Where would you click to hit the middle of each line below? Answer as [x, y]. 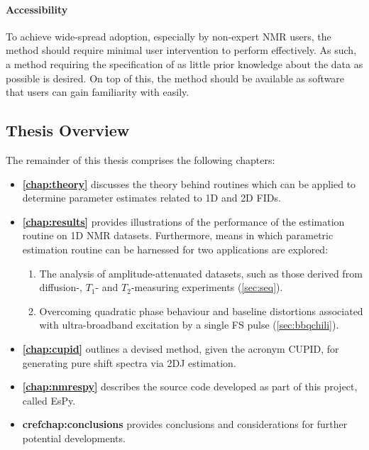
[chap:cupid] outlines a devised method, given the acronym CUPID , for [181, 348]
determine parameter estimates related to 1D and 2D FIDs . [152, 198]
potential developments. [74, 438]
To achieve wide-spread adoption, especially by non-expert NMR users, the [169, 36]
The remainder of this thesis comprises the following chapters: [141, 159]
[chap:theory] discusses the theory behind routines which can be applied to [189, 183]
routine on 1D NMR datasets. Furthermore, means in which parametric [178, 235]
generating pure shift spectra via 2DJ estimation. [129, 362]
